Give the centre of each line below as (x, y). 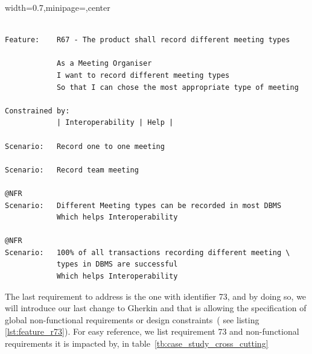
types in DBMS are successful (117, 264)
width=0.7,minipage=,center (58, 7)
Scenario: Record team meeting (72, 170)
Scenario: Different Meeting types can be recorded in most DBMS (143, 205)
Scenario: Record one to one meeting (85, 146)
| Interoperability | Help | (115, 123)
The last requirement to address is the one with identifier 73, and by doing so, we (156, 296)
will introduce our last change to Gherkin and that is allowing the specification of (156, 308)
